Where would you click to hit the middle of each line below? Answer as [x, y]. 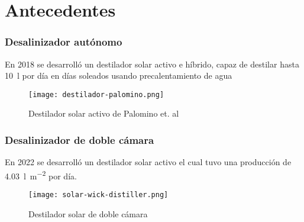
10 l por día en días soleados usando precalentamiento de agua [119, 75]
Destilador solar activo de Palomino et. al [104, 113]
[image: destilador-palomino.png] [96, 94]
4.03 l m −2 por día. [41, 175]
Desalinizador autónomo [64, 42]
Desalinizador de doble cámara [80, 139]
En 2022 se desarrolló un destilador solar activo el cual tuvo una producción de [148, 162]
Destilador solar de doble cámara [88, 213]
